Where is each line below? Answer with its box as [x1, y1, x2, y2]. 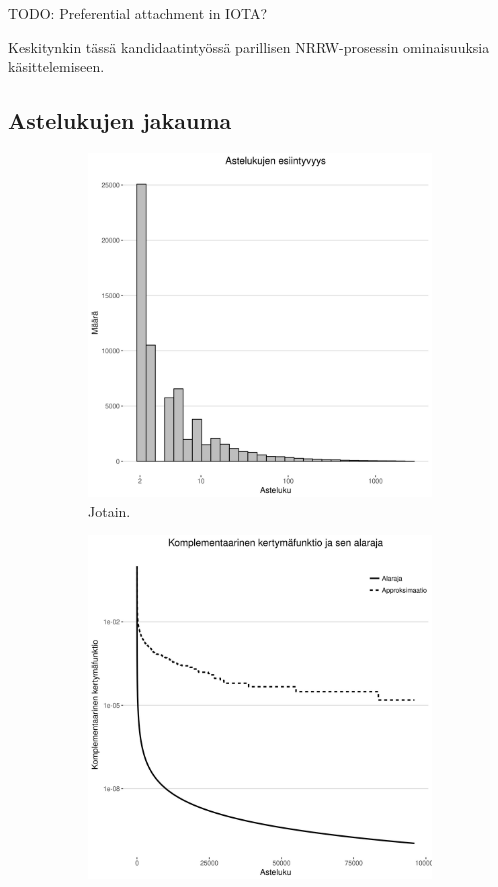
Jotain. [88, 500, 131, 521]
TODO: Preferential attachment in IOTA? [8, 3, 268, 23]
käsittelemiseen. [8, 56, 105, 77]
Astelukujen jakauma [8, 105, 232, 136]
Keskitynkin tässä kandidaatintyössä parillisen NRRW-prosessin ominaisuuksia [8, 36, 490, 57]
